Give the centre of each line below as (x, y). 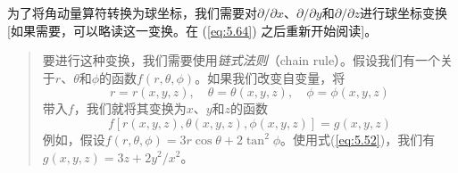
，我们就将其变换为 (130, 108)
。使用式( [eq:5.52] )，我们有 (358, 139)
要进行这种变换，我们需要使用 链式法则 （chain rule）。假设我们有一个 (241, 60)
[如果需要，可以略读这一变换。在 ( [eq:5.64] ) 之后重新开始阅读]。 (192, 30)
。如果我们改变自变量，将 (270, 77)
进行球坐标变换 (404, 12)
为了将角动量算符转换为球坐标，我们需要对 (132, 12)
